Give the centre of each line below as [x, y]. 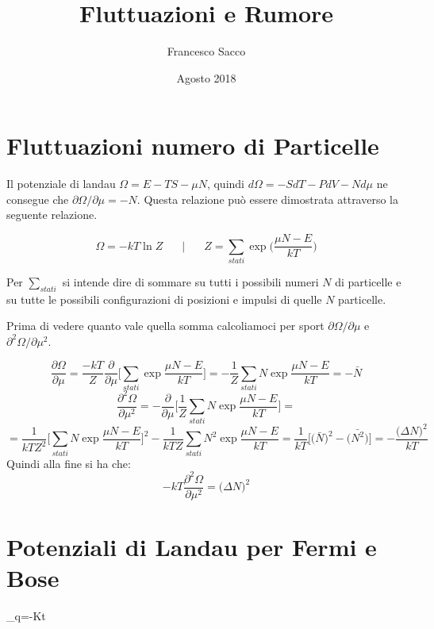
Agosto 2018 [206, 77]
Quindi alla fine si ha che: [69, 463]
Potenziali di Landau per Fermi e [192, 547]
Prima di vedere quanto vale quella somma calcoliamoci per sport [165, 326]
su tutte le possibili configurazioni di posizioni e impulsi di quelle [164, 299]
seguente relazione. [52, 215]
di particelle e [368, 281]
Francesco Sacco [206, 51]
